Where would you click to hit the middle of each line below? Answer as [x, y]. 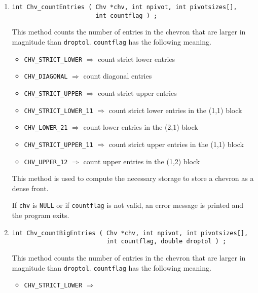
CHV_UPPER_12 [46, 162]
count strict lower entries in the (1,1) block [175, 110]
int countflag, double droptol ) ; [166, 242]
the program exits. [41, 215]
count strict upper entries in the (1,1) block [176, 144]
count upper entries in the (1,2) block [142, 161]
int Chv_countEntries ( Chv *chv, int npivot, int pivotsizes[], [124, 7]
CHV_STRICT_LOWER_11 [59, 111]
